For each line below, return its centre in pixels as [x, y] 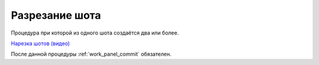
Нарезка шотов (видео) [40, 43]
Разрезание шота [56, 15]
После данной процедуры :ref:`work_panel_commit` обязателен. [91, 54]
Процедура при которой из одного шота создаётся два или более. [95, 33]
